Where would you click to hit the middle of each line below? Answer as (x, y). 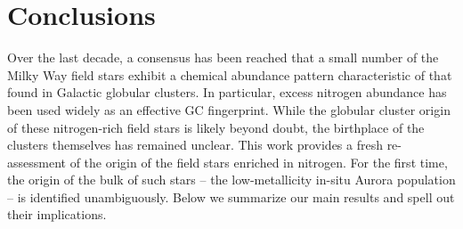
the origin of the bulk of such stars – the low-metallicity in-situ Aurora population (231, 180)
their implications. (57, 214)
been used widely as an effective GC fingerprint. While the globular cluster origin (229, 109)
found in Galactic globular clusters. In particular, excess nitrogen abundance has (227, 92)
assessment (37, 162)
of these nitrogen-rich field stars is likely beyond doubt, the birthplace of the (216, 127)
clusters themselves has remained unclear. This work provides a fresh (195, 145)
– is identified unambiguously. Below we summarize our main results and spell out (231, 196)
